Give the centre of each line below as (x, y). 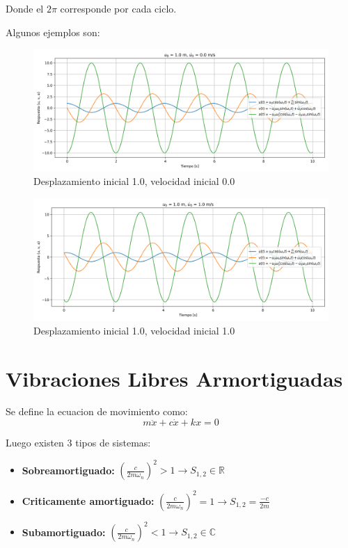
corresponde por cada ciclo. (118, 8)
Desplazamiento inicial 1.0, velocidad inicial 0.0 (134, 181)
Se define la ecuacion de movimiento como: (97, 411)
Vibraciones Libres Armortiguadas (174, 378)
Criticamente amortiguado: (88, 500)
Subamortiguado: (64, 532)
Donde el (25, 8)
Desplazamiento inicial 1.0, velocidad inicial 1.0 (134, 330)
